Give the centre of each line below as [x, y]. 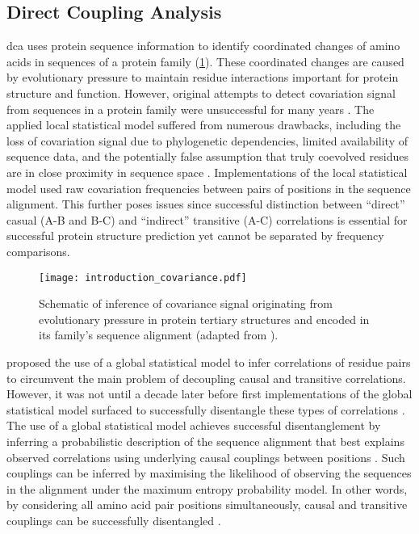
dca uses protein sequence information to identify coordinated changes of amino [203, 46]
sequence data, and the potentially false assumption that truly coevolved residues [207, 156]
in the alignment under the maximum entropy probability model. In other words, [207, 488]
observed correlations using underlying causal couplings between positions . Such [206, 457]
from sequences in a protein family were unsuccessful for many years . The [191, 109]
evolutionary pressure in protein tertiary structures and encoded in [204, 319]
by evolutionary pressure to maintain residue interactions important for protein [203, 77]
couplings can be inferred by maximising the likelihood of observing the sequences [209, 473]
